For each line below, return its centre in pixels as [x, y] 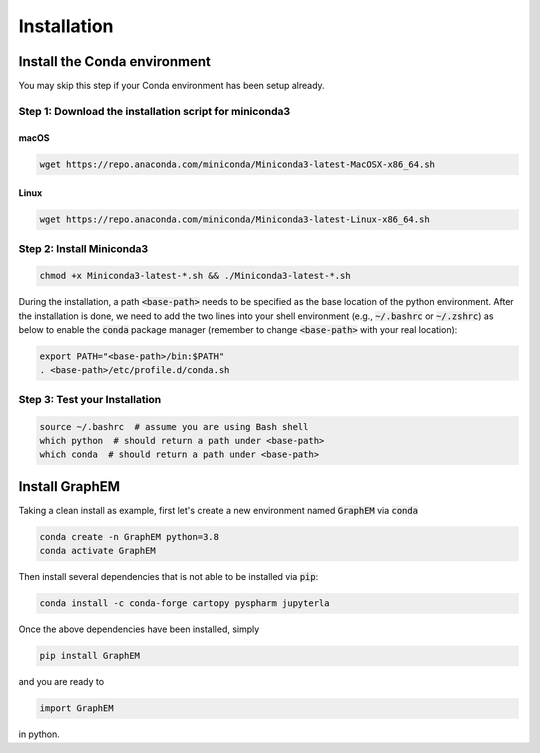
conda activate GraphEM [98, 551]
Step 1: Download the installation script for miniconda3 [154, 111]
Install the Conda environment [115, 61]
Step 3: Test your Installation [90, 399]
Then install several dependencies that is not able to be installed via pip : [168, 577]
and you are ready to [61, 682]
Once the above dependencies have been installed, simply [139, 629]
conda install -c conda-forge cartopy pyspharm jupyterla [184, 603]
